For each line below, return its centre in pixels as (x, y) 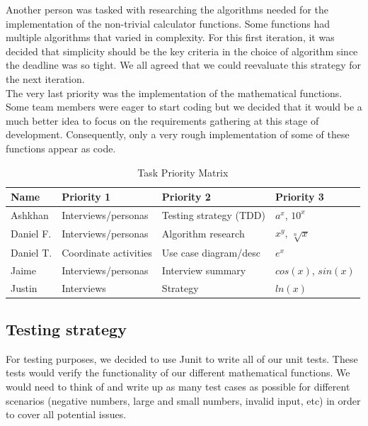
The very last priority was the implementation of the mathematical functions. (174, 93)
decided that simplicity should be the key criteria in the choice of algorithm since (182, 51)
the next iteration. (45, 78)
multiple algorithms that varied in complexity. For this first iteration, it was (170, 37)
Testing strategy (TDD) (213, 214)
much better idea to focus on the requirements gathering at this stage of (162, 120)
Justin (24, 287)
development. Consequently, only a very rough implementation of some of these (178, 134)
